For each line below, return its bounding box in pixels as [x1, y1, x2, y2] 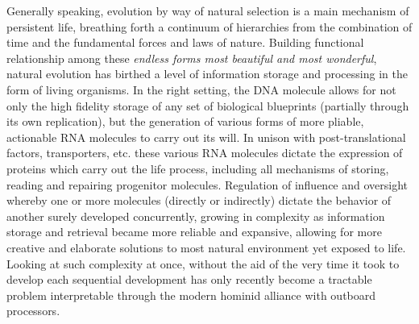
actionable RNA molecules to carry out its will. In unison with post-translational [6, 128, 406, 145]
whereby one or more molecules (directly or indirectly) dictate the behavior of [6, 192, 392, 209]
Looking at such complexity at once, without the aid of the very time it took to [6, 255, 400, 272]
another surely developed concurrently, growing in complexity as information [6, 207, 385, 224]
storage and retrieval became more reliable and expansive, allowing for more [6, 223, 382, 240]
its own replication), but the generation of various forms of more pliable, [6, 113, 364, 130]
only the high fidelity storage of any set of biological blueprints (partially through [6, 97, 409, 114]
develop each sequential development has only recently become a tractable [6, 271, 372, 288]
